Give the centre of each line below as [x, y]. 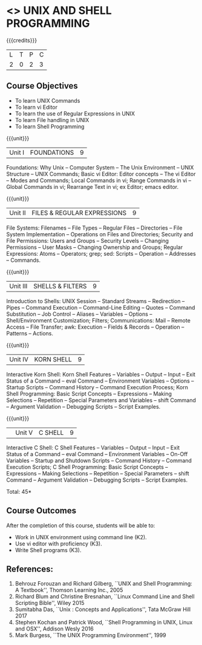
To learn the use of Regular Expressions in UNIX [75, 114]
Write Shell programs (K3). [48, 550]
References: [30, 569]
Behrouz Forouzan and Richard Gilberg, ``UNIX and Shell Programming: [103, 584]
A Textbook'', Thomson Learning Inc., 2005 [69, 590]
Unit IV [19, 359]
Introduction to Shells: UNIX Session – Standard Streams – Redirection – [96, 301]
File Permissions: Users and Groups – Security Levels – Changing [88, 241]
